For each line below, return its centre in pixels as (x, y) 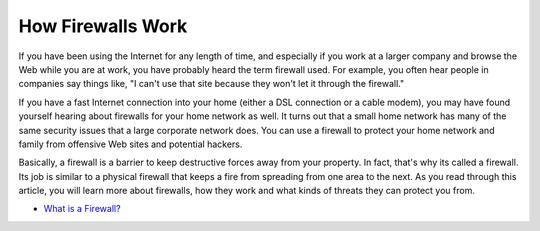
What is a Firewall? (82, 209)
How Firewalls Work (103, 26)
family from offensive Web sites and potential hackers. (130, 144)
